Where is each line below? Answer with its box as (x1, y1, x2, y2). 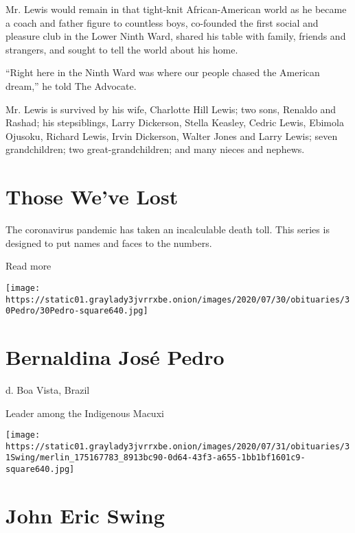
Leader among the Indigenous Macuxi (5, 405, 164, 420)
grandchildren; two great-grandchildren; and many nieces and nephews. (5, 142, 305, 156)
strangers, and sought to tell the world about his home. (5, 42, 238, 56)
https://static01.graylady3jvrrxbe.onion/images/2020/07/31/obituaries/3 (5, 441, 350, 451)
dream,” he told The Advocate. (5, 78, 137, 93)
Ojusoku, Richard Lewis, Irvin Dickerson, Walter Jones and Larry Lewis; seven (5, 128, 338, 143)
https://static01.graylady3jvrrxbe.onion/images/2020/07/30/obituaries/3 (5, 294, 350, 305)
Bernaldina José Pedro (5, 343, 225, 370)
